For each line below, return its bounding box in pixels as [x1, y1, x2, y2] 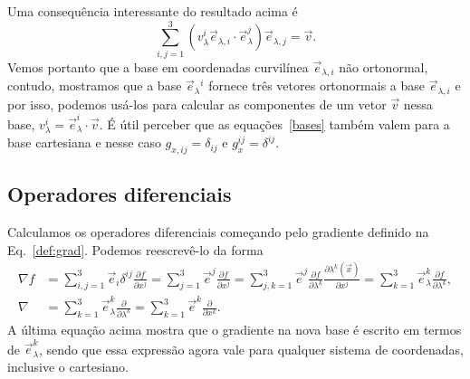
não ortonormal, [339, 57, 428, 76]
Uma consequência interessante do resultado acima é [7, 2, 298, 20]
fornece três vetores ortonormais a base [208, 76, 425, 95]
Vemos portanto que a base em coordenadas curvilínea [7, 57, 309, 76]
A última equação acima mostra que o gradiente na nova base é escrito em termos [7, 320, 462, 339]
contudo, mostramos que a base [7, 76, 182, 95]
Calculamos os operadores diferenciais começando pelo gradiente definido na [7, 223, 429, 242]
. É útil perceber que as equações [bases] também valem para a [99, 114, 450, 133]
